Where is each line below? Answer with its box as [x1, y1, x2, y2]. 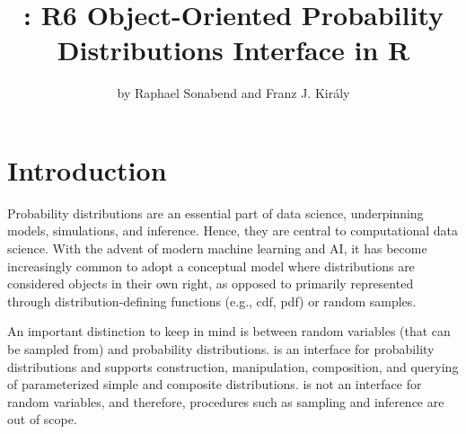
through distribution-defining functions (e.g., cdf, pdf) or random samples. [7, 291, 417, 310]
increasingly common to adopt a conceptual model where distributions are [7, 256, 415, 275]
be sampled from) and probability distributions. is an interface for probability [7, 340, 435, 358]
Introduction [7, 151, 167, 188]
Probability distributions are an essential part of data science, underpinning [7, 203, 424, 222]
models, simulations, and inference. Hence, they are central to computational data [7, 221, 459, 240]
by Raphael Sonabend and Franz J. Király [117, 84, 350, 102]
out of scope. [7, 410, 77, 429]
